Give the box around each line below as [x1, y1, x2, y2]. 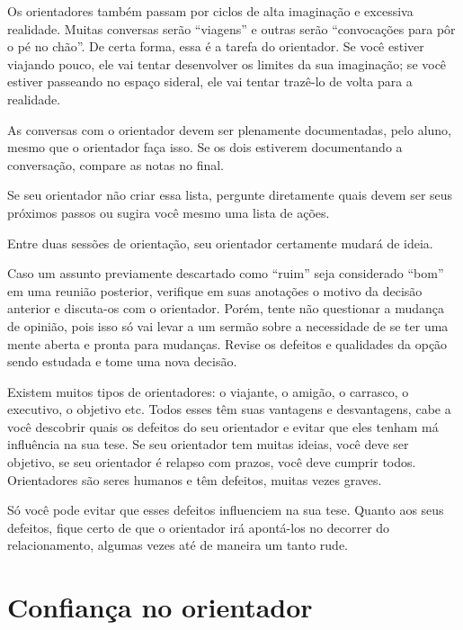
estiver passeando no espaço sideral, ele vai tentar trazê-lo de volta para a [7, 72, 413, 91]
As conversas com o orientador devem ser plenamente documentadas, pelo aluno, [7, 120, 451, 139]
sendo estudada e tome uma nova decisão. [7, 352, 237, 371]
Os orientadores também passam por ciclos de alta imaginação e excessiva [7, 2, 414, 20]
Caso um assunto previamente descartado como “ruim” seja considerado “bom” [7, 264, 444, 283]
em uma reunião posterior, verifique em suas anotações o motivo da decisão [7, 281, 423, 300]
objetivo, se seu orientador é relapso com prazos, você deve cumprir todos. [7, 453, 416, 472]
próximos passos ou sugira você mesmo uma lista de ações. [7, 202, 330, 221]
